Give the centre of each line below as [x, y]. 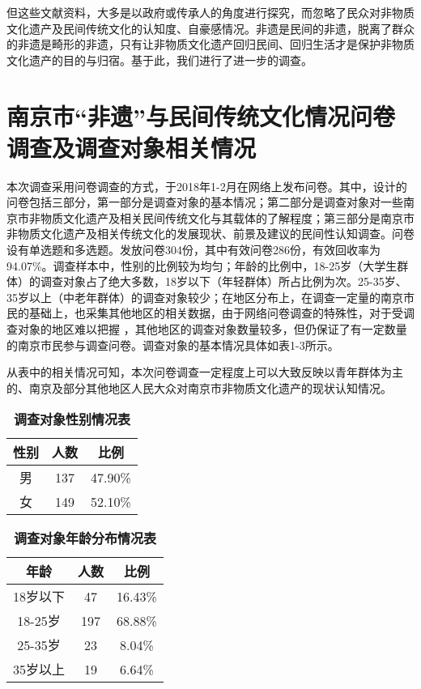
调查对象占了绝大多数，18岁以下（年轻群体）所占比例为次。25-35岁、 [223, 281]
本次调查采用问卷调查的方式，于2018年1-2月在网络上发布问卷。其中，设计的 [207, 186]
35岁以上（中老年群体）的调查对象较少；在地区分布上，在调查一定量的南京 [205, 297]
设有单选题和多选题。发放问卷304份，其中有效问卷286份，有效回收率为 [193, 250]
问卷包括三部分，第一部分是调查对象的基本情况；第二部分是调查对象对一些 [205, 202]
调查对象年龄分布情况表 [85, 538]
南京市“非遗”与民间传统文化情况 [178, 115]
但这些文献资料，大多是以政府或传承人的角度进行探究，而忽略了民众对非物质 [210, 12]
